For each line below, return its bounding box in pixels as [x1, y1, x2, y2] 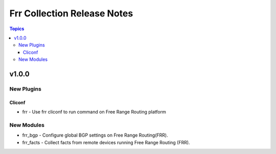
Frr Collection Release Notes [9, 8, 133, 19]
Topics [9, 26, 25, 32]
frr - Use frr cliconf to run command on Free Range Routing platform [22, 109, 166, 115]
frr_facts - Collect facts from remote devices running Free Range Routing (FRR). [22, 139, 190, 145]
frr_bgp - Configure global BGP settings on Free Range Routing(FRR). [22, 132, 168, 138]
